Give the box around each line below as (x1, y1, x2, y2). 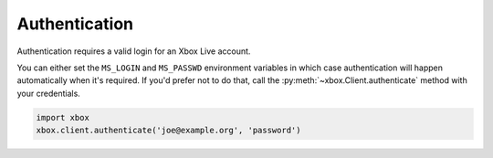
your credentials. (16, 88, 81, 99)
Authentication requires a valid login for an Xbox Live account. (16, 46, 251, 57)
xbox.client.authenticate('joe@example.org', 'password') (36, 125, 301, 136)
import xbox (36, 112, 90, 122)
